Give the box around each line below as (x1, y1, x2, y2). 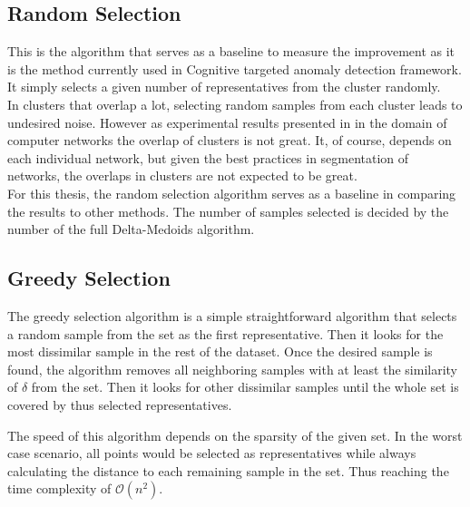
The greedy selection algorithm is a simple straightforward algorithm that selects (7, 306, 457, 325)
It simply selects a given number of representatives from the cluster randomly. (7, 77, 441, 96)
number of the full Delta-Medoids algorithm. (7, 219, 255, 239)
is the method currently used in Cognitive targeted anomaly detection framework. (7, 59, 462, 78)
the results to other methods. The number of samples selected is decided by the (7, 201, 449, 220)
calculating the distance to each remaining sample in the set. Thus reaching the (7, 461, 449, 480)
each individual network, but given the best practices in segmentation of (7, 148, 409, 167)
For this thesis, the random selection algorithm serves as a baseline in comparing (7, 183, 456, 202)
